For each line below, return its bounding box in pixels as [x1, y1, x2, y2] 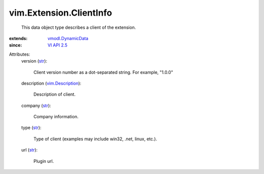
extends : [9, 35, 28, 41]
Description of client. [33, 91, 76, 97]
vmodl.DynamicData [47, 35, 88, 41]
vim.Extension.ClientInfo [9, 7, 112, 18]
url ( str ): [21, 147, 38, 153]
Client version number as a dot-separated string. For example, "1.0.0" [33, 69, 174, 75]
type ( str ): [21, 125, 42, 130]
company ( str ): [21, 103, 51, 109]
